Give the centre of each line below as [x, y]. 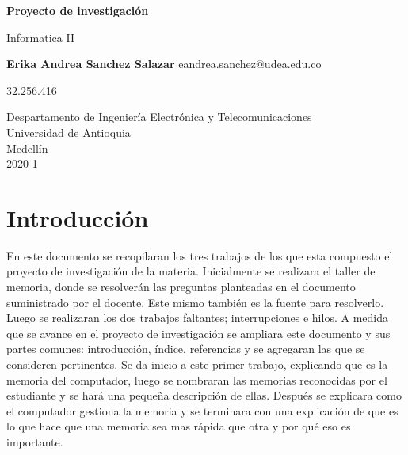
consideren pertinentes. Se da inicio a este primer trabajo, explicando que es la [197, 364]
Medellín [27, 148]
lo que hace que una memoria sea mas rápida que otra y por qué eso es [179, 426]
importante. [35, 442]
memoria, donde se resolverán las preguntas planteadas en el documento [181, 287]
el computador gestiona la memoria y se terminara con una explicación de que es [202, 410]
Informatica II [40, 37]
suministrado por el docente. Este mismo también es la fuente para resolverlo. [195, 302]
